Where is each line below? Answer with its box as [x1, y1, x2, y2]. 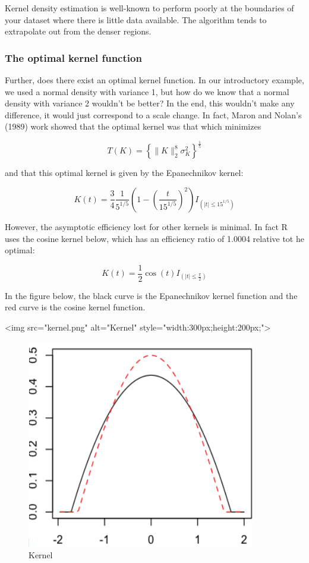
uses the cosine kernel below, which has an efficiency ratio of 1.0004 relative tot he [5, 232, 304, 244]
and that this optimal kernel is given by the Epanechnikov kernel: [5, 166, 244, 179]
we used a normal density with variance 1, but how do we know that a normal [5, 85, 289, 97]
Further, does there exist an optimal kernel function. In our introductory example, [5, 74, 304, 86]
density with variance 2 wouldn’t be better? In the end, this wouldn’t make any [5, 97, 295, 109]
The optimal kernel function [5, 50, 142, 65]
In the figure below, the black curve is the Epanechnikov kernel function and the [5, 289, 298, 301]
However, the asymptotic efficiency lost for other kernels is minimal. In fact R [5, 220, 288, 232]
